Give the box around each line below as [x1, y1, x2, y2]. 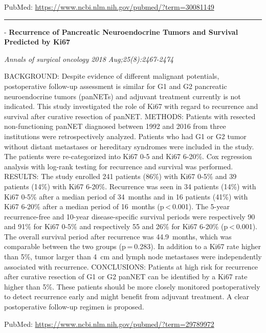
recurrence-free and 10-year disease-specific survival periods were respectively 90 [4, 211, 255, 221]
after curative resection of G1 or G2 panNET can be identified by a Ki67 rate [4, 271, 248, 282]
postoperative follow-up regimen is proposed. [4, 301, 144, 312]
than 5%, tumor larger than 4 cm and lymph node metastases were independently [4, 251, 262, 262]
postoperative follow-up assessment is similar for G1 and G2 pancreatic [4, 80, 227, 91]
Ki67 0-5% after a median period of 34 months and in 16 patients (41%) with [4, 191, 248, 202]
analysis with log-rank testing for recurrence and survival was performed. [4, 161, 233, 171]
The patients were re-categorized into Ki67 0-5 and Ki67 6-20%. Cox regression [4, 151, 252, 162]
